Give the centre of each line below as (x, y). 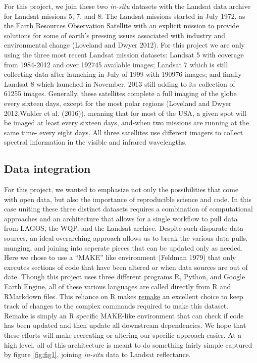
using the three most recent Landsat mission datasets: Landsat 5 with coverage (124, 54)
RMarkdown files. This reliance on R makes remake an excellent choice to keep (124, 296)
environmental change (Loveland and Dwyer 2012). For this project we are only (125, 45)
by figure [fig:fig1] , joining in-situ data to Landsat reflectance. (97, 354)
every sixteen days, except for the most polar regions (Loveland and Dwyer (118, 103)
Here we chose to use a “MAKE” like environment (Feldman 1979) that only (120, 257)
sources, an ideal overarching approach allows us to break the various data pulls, (126, 238)
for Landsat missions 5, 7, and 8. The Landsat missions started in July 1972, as (125, 16)
